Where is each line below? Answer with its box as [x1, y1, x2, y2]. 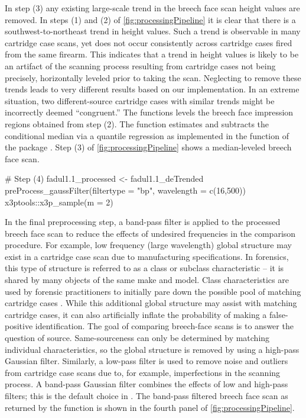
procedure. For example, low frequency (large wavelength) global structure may [5, 239, 292, 251]
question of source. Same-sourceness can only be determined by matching [5, 332, 270, 344]
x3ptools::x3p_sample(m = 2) [5, 195, 113, 208]
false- [269, 308, 288, 320]
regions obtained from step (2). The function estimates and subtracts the [5, 117, 269, 130]
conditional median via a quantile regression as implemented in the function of [5, 129, 289, 142]
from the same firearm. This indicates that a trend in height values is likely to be [5, 48, 299, 60]
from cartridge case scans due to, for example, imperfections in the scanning [5, 366, 281, 378]
